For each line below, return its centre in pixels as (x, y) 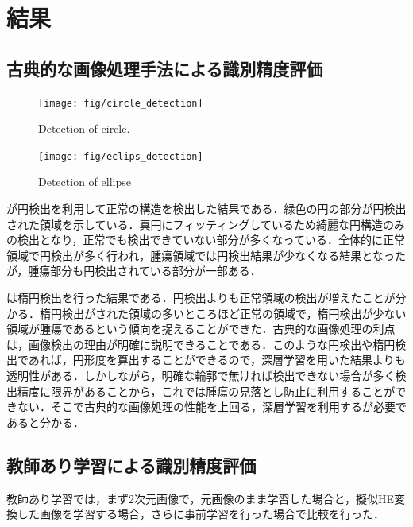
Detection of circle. (84, 128)
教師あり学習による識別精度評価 (131, 465)
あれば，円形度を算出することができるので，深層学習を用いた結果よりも (217, 360)
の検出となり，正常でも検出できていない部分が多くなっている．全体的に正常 (206, 240)
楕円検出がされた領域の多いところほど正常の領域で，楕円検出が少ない (223, 313)
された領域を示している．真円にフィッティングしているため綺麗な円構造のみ (206, 224)
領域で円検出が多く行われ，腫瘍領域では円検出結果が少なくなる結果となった (206, 255)
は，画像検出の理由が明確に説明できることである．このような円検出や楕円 (201, 344)
